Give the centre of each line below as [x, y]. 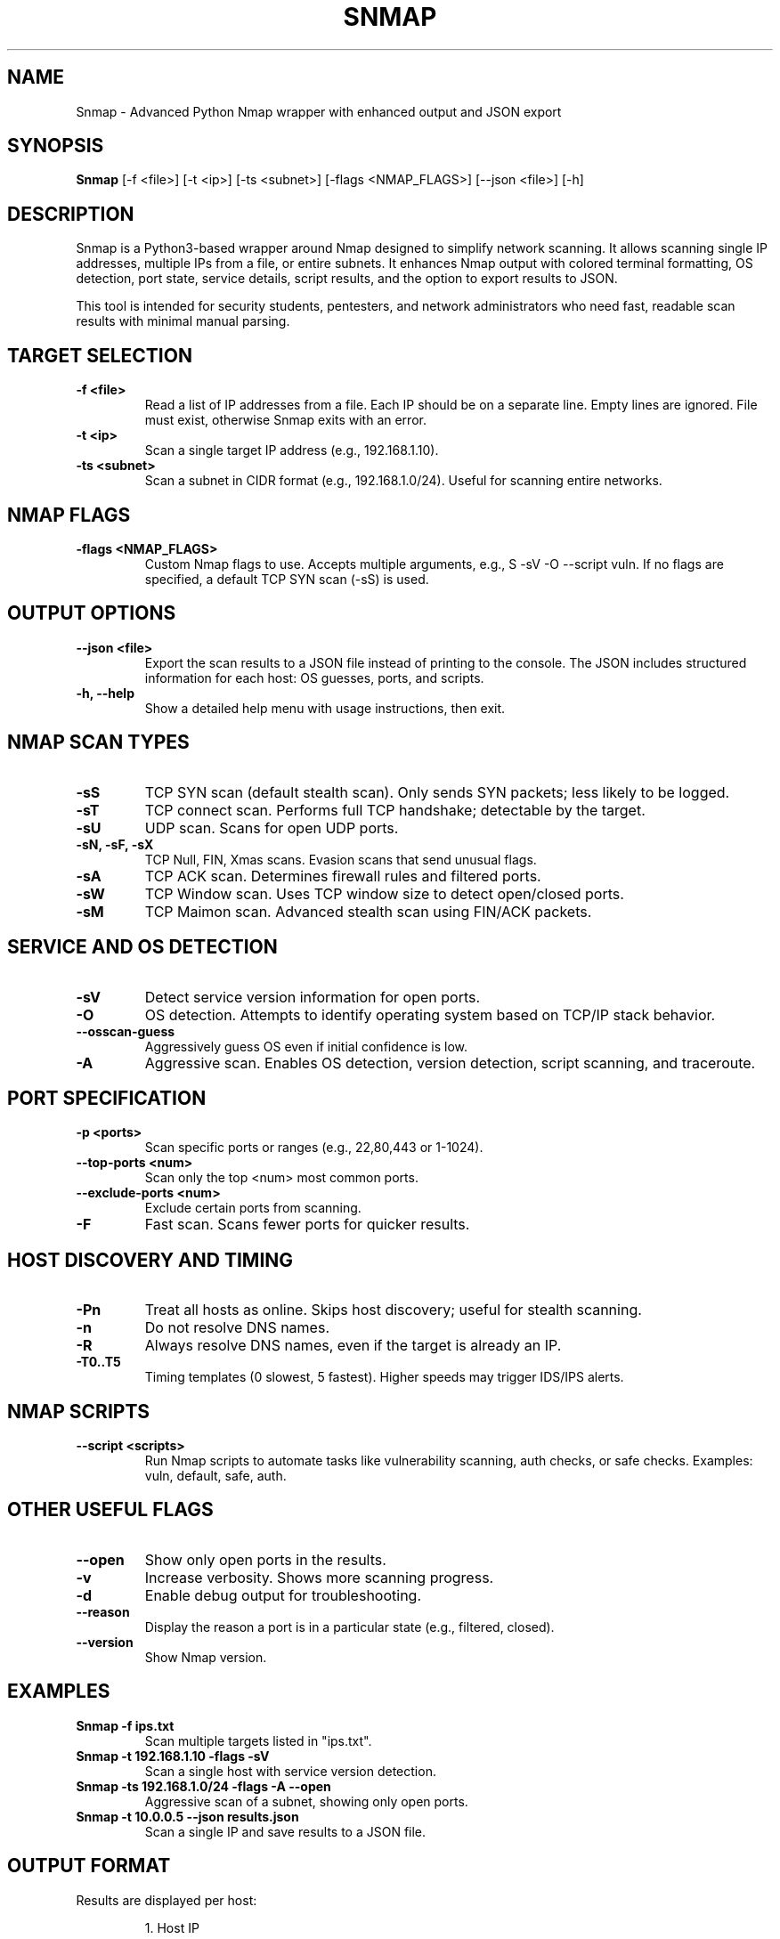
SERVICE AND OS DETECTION [142, 947]
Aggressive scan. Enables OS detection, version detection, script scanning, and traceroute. [450, 1063]
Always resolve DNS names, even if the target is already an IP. [353, 1346]
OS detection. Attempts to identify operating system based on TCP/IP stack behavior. [430, 1014]
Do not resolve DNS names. [237, 1328]
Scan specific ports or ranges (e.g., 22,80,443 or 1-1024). [314, 1148]
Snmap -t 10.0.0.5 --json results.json [187, 1816]
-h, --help [105, 693]
